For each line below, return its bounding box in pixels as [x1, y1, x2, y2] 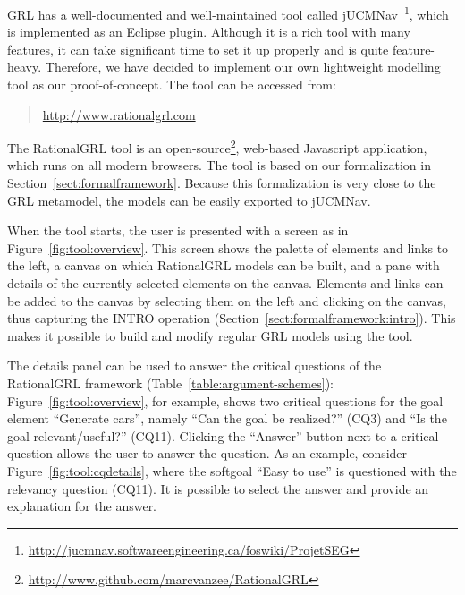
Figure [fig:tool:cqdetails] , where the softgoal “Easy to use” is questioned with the [7, 461, 457, 480]
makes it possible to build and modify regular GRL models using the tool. [7, 326, 413, 344]
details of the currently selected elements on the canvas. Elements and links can [7, 274, 444, 293]
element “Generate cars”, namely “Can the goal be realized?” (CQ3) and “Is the [7, 409, 447, 428]
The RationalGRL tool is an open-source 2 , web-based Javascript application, [7, 136, 427, 157]
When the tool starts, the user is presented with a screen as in [7, 221, 349, 240]
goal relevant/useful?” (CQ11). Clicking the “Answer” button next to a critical [7, 426, 439, 445]
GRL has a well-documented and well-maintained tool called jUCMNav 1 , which [7, 3, 449, 23]
